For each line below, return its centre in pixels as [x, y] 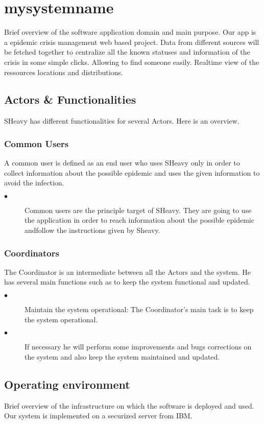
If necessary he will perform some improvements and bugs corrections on [138, 347]
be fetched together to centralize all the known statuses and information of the [127, 52]
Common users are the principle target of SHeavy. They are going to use [138, 210]
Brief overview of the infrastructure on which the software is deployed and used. [129, 405]
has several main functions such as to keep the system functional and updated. [127, 282]
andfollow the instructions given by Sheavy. [92, 230]
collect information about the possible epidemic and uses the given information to [132, 172]
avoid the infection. [34, 183]
